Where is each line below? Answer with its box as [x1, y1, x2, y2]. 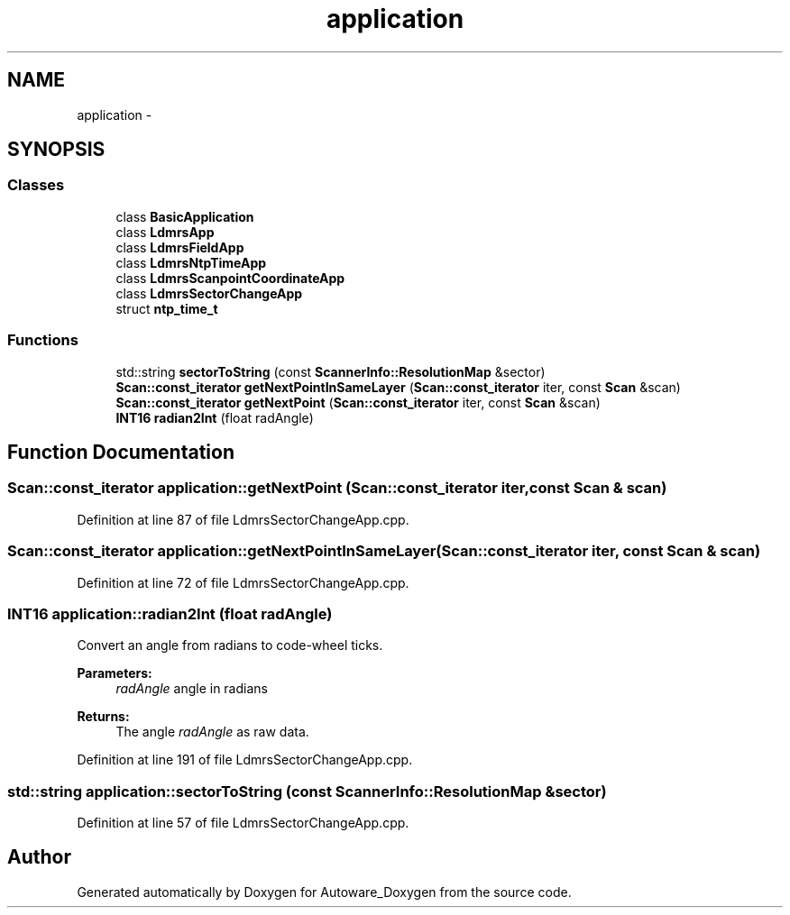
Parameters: [77, 665, 152, 682]
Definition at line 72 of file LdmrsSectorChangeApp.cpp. [77, 574, 409, 590]
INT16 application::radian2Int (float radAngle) [7, 604, 333, 623]
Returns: [77, 709, 130, 725]
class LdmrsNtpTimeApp [115, 254, 267, 270]
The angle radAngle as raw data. [115, 724, 309, 740]
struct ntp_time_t [115, 300, 218, 316]
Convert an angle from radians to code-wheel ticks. [77, 637, 383, 654]
